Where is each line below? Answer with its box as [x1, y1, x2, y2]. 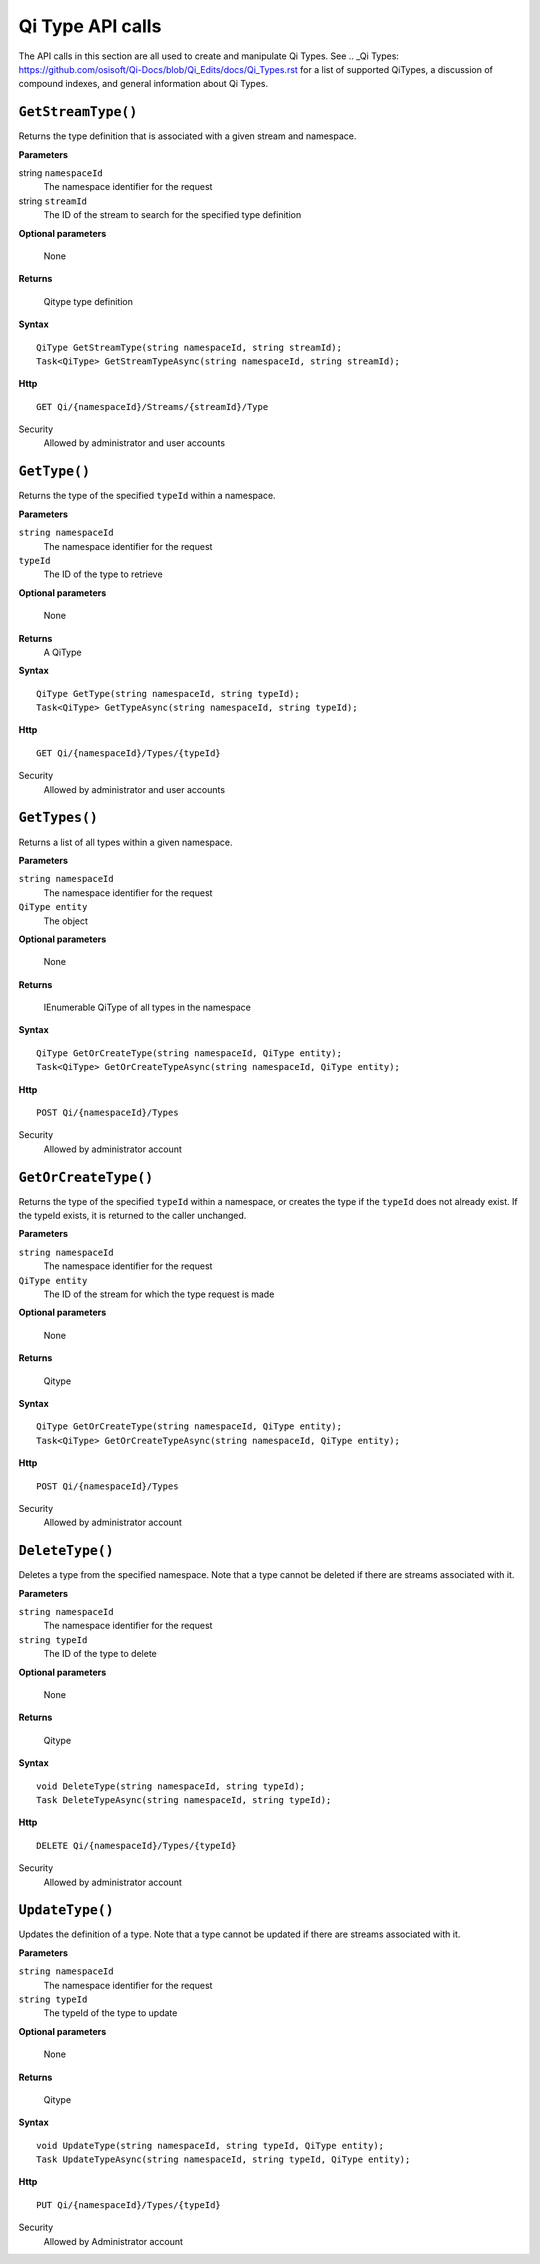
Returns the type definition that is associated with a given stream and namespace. [18, 130, 357, 142]
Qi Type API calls [18, 15, 162, 37]
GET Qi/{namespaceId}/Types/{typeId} [36, 747, 222, 759]
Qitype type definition [43, 295, 134, 307]
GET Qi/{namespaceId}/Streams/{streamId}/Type [36, 401, 269, 412]
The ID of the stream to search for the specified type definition [43, 209, 302, 221]
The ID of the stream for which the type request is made [43, 1288, 275, 1300]
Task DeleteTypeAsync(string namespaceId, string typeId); [36, 1794, 332, 1805]
